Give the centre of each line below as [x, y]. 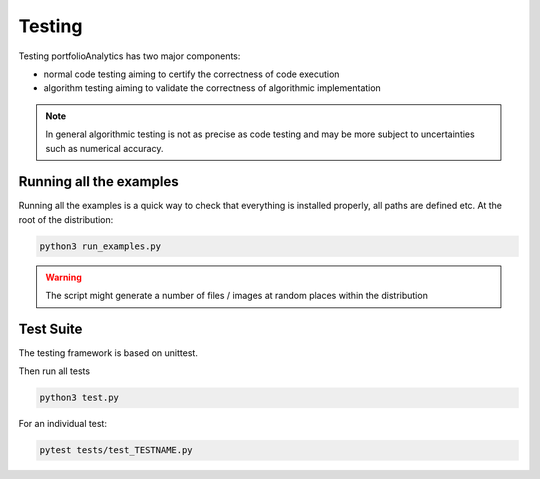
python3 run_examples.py [100, 246]
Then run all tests [54, 371]
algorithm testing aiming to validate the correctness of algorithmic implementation [212, 88]
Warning [63, 277]
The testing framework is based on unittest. [108, 353]
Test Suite [50, 328]
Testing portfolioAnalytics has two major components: [129, 56]
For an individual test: [62, 424]
